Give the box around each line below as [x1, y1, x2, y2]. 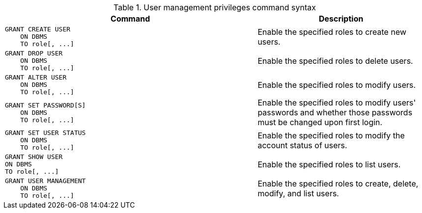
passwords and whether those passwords [257, 107, 413, 117]
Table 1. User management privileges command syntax [113, 2, 316, 12]
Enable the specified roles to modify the [257, 130, 405, 140]
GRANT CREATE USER [5, 26, 71, 33]
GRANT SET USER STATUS [5, 129, 86, 136]
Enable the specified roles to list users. [257, 159, 401, 169]
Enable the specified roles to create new [257, 27, 407, 37]
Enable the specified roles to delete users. [257, 55, 413, 66]
